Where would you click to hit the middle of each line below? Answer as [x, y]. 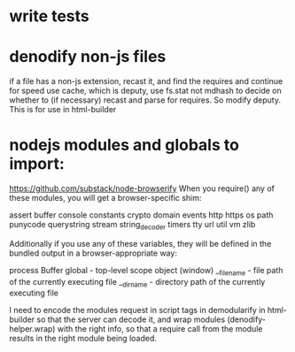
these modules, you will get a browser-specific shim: [105, 198]
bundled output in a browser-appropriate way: [93, 253]
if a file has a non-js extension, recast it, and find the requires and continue [146, 81]
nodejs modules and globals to [124, 145]
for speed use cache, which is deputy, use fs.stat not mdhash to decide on [145, 91]
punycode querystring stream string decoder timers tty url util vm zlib [132, 226]
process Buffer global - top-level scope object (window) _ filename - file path [146, 271]
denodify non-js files [88, 57]
